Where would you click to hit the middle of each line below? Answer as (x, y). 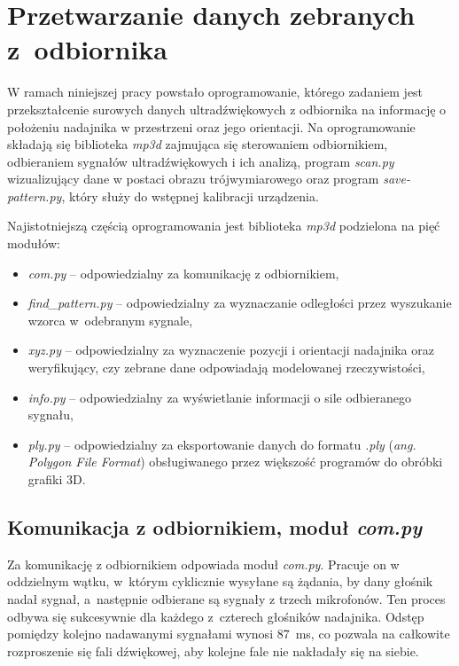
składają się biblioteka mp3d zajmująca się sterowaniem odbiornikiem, (198, 144)
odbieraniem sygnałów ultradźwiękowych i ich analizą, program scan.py (201, 161)
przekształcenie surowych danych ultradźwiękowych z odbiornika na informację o (227, 109)
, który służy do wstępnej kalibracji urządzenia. (190, 196)
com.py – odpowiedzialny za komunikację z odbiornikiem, (183, 273)
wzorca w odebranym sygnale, (110, 320)
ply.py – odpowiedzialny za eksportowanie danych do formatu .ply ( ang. (222, 444)
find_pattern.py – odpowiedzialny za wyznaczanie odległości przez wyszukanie (240, 303)
